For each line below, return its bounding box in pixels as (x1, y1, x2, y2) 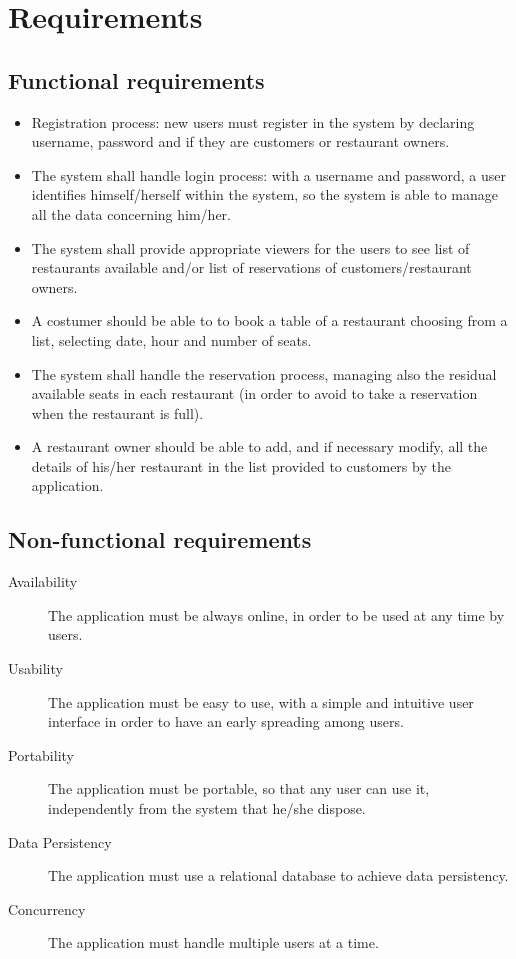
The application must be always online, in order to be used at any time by (48, 604, 505, 625)
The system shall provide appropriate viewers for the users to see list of (31, 237, 470, 258)
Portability (8, 744, 74, 765)
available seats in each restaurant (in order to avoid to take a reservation (31, 383, 478, 404)
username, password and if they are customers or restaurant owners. (31, 131, 450, 152)
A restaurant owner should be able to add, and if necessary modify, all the (31, 436, 488, 457)
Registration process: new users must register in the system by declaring (31, 111, 475, 132)
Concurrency (8, 898, 86, 919)
